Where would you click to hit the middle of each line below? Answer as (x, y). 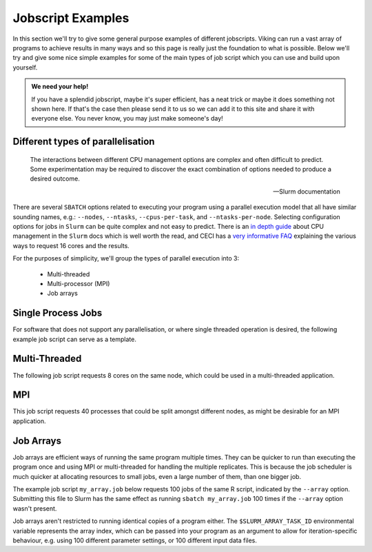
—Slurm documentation (307, 191)
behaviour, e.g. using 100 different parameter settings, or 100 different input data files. (135, 540)
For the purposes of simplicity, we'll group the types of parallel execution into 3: (126, 258)
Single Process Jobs (58, 313)
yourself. (25, 67)
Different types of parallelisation (84, 142)
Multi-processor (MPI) (79, 283)
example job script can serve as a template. (75, 339)
